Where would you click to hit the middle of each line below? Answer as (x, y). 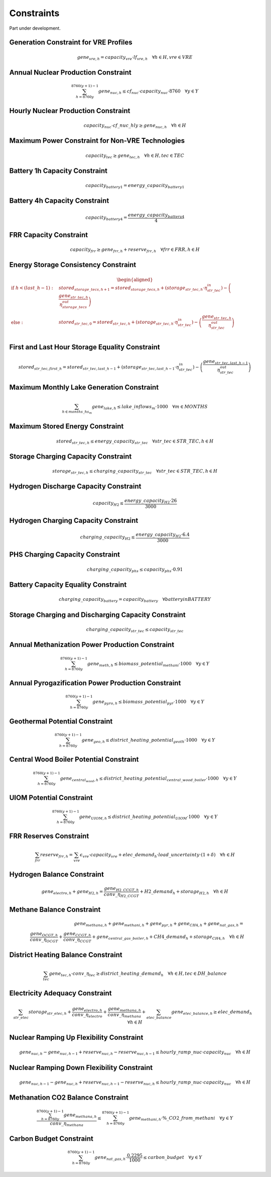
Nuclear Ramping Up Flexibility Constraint (76, 1037)
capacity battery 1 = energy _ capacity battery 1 (135, 186)
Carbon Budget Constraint (51, 1139)
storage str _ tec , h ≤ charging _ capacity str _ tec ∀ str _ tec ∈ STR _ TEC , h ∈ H (135, 472)
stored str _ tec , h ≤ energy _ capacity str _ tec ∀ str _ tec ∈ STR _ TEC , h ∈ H (135, 441)
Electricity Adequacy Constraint (61, 993)
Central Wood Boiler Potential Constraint (74, 759)
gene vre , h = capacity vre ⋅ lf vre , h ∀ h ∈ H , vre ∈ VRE (135, 58)
